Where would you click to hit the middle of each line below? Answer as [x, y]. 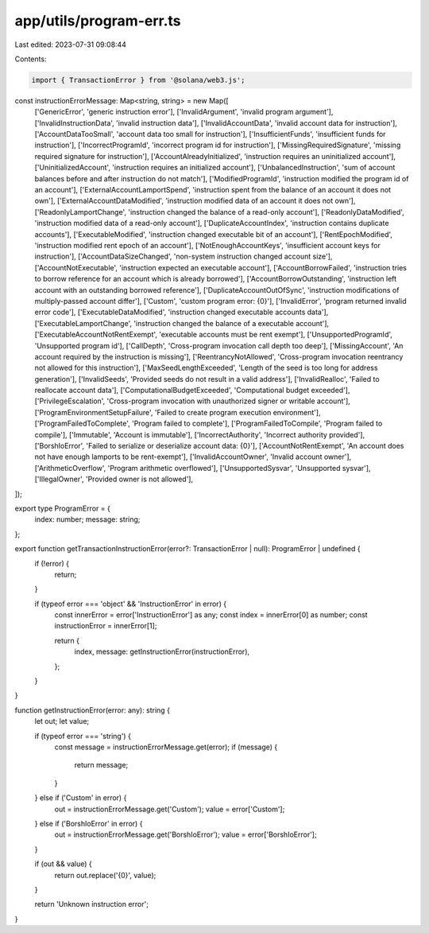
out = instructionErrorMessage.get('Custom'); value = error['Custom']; [170, 809]
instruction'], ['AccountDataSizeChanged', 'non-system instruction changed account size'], [184, 257]
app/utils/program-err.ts [98, 21]
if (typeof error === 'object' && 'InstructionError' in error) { [130, 604]
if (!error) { [52, 563]
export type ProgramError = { [62, 508]
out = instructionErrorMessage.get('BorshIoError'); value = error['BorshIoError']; [186, 834]
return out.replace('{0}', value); [105, 875]
